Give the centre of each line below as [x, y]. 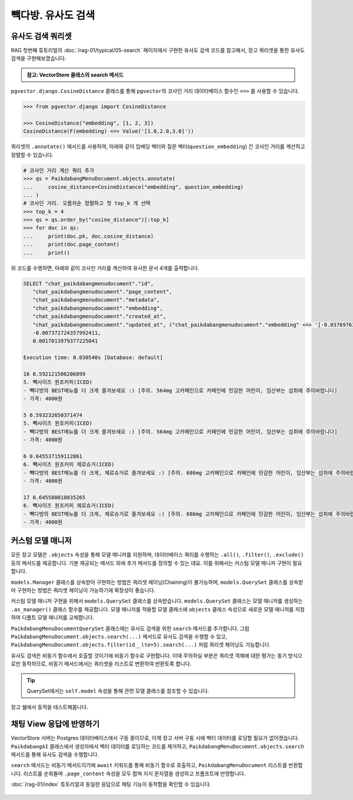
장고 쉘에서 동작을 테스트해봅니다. [49, 707]
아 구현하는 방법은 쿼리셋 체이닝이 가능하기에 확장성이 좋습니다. [83, 590]
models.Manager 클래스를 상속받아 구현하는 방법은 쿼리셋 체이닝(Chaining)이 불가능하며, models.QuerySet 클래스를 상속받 [157, 582]
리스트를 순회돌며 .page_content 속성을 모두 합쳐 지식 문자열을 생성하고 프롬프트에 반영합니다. [134, 774]
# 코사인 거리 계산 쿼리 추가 [59, 170]
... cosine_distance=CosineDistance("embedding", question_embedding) [134, 187]
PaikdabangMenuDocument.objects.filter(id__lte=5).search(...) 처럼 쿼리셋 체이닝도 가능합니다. [141, 645]
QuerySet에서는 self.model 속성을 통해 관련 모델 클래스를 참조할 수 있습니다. [118, 691]
